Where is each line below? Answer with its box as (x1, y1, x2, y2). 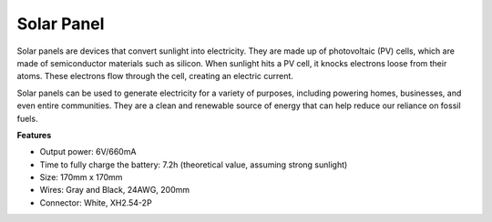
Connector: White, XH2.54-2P (39, 197, 152, 208)
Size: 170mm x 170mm (39, 172, 123, 183)
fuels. (16, 113, 38, 124)
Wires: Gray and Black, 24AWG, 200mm (39, 185, 190, 196)
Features (16, 129, 52, 140)
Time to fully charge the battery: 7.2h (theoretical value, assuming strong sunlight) (39, 159, 348, 170)
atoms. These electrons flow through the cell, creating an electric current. (16, 71, 293, 82)
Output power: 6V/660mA (39, 146, 137, 157)
